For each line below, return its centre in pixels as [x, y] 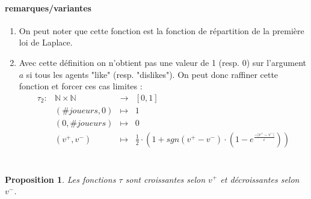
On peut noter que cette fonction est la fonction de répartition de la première [162, 30]
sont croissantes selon [165, 179]
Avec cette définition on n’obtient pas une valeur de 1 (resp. [129, 62]
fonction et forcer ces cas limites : [81, 86]
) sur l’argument [276, 62]
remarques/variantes [48, 7]
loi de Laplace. [46, 42]
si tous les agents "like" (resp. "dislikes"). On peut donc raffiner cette [152, 74]
